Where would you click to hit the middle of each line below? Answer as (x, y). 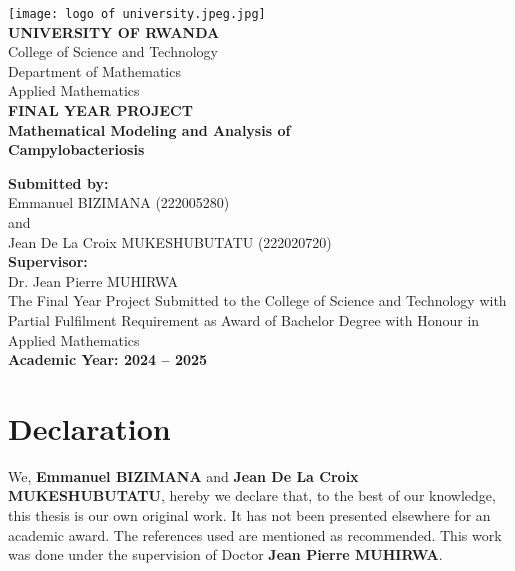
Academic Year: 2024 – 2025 (108, 359)
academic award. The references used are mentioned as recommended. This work (255, 534)
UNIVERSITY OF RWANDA (114, 31)
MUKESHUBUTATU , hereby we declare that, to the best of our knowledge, (252, 495)
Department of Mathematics (94, 70)
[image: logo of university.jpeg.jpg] (137, 14)
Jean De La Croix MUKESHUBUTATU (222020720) (170, 241)
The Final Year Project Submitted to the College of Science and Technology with (257, 300)
